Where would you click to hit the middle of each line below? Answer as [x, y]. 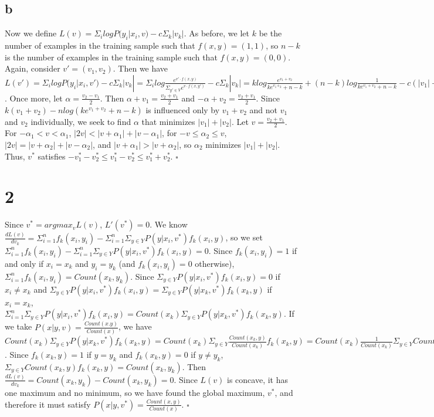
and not [264, 109]
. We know [169, 224]
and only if [24, 263]
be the [270, 33]
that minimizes [168, 121]
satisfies [52, 156]
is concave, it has [258, 379]
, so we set [244, 237]
